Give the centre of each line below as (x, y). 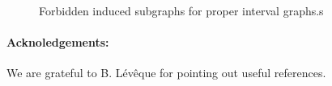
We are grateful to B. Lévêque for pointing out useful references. (166, 73)
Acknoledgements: (58, 42)
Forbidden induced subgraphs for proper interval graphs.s (181, 10)
